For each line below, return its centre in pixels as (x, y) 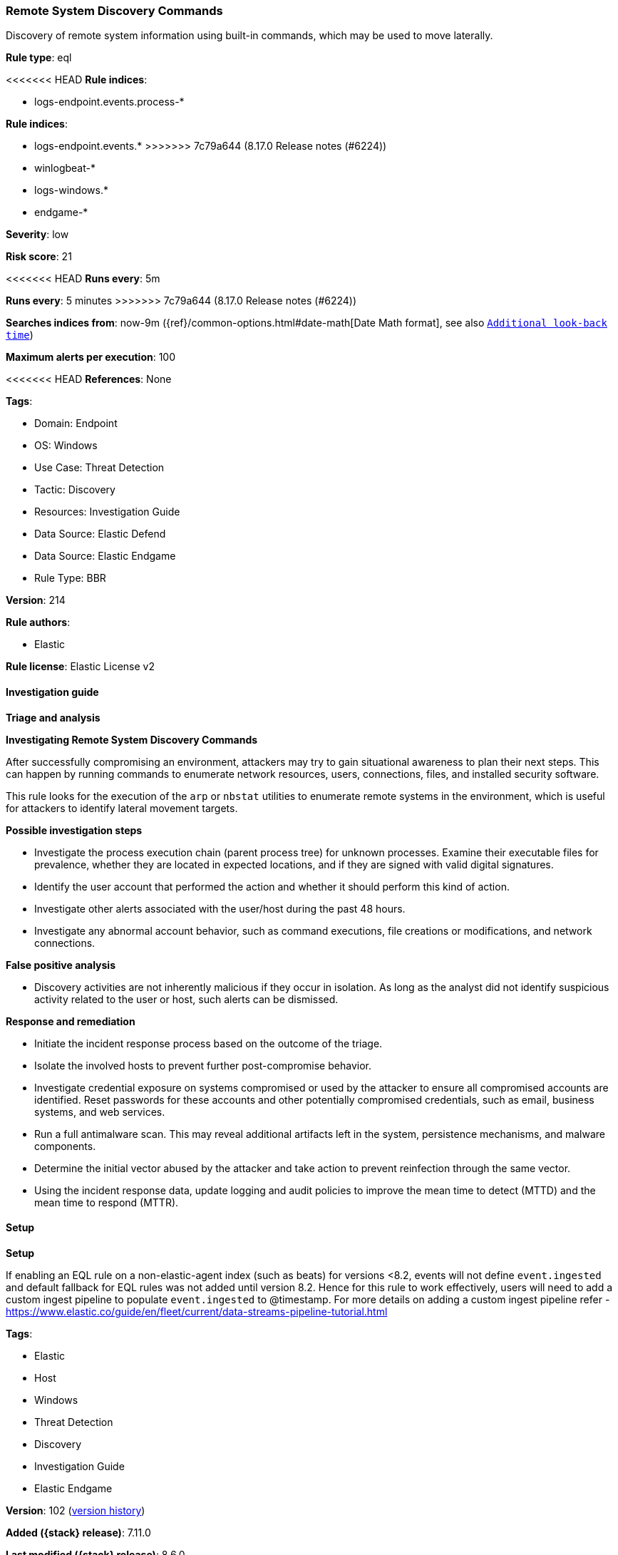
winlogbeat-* (65, 168)
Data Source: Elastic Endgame (105, 556)
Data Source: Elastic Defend (100, 534)
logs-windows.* (71, 190)
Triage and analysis (53, 717)
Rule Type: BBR (70, 578)
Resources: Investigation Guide (107, 512)
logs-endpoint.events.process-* (109, 102)
